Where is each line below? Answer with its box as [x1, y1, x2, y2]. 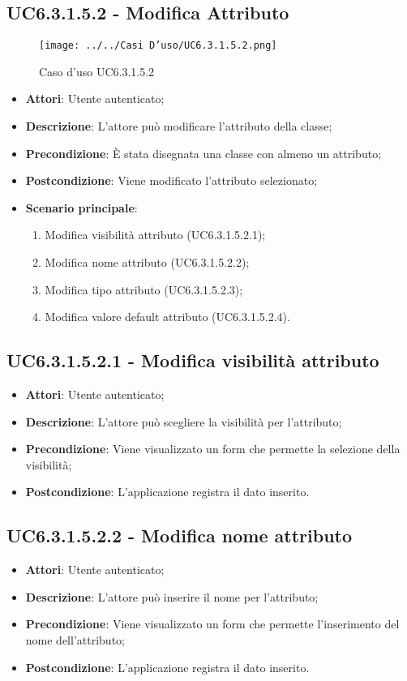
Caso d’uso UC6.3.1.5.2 [39, 62, 155, 79]
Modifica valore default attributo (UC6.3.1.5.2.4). [45, 308, 290, 325]
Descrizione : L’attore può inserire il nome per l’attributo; [25, 588, 319, 605]
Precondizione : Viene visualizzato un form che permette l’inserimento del [25, 615, 400, 632]
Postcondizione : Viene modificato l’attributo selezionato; [25, 172, 318, 189]
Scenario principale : [25, 199, 138, 216]
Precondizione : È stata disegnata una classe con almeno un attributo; [25, 144, 382, 161]
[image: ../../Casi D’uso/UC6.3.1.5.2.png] [39, 40, 277, 52]
